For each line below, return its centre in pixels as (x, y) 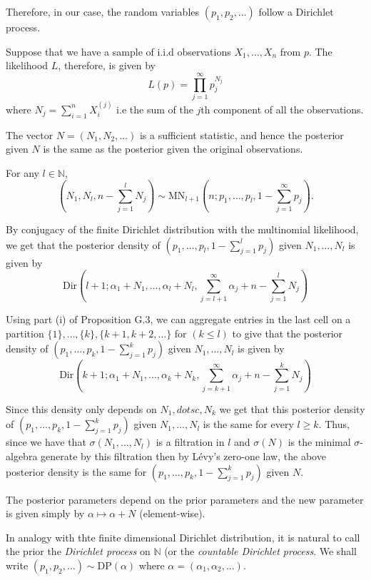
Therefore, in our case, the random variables (103, 11)
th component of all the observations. (282, 109)
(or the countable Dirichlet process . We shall (260, 551)
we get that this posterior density (292, 408)
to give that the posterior (288, 333)
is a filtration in (190, 442)
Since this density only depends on (81, 408)
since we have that (46, 442)
